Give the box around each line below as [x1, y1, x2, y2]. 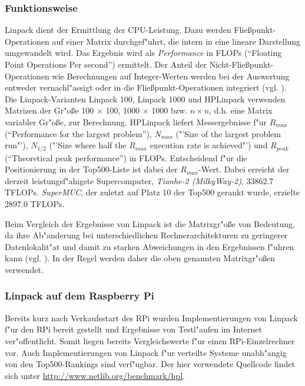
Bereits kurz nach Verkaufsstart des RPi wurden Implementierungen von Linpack [5, 311, 298, 324]
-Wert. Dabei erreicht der [198, 163, 290, 175]
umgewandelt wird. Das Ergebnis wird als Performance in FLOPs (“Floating [5, 46, 282, 59]
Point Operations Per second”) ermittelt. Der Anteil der [5, 58, 207, 70]
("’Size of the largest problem [175, 127, 281, 139]
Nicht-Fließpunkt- [209, 58, 274, 70]
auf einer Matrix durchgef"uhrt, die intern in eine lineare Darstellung [52, 35, 301, 47]
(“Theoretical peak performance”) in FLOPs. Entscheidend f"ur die [5, 151, 247, 164]
